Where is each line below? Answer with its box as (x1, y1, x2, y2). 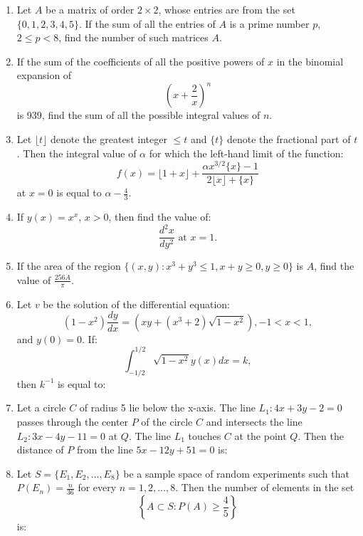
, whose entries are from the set (158, 2, 295, 16)
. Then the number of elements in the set (175, 480, 354, 495)
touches (188, 428, 221, 443)
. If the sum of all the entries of (78, 16, 216, 31)
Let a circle (16, 400, 66, 415)
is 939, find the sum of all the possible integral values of (16, 107, 261, 122)
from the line (76, 442, 133, 457)
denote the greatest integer (51, 132, 167, 147)
